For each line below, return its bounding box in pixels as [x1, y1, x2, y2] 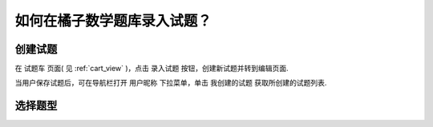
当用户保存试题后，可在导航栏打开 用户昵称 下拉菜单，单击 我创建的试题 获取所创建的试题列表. [14, 78, 327, 88]
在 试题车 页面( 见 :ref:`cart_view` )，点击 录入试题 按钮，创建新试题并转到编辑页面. [14, 64, 289, 73]
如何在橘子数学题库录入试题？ [14, 12, 212, 30]
